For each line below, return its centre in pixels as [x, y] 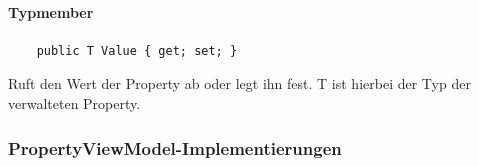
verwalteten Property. [74, 102]
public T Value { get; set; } [137, 50]
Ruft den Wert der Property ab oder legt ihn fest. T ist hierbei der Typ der [239, 83]
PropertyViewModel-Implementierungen [175, 147]
